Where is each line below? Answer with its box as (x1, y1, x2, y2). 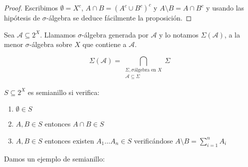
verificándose (134, 135, 173, 145)
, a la (224, 29, 240, 39)
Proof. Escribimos (4, 2, 58, 12)
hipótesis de (4, 12, 40, 22)
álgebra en (134, 67, 156, 73)
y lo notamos (159, 29, 199, 39)
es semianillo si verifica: (27, 86, 100, 97)
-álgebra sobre (29, 39, 72, 49)
